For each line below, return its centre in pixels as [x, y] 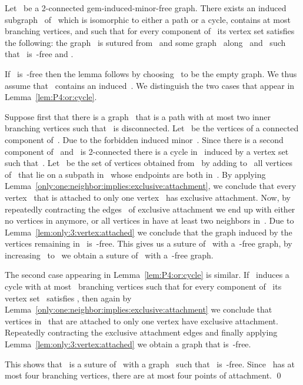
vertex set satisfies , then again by [68, 298]
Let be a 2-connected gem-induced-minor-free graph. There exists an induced [146, 8]
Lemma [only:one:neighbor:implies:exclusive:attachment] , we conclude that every [151, 186]
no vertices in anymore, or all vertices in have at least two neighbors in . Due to [149, 220]
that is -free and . [39, 54]
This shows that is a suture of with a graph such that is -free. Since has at [150, 364]
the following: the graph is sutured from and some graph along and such [145, 42]
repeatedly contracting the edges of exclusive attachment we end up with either [150, 209]
